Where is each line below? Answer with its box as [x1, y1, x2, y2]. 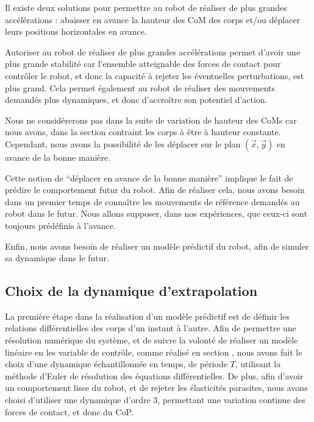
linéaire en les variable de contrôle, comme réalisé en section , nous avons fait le [5, 345, 302, 358]
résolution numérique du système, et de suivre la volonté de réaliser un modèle [5, 334, 298, 346]
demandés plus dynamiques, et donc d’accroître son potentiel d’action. [5, 93, 268, 106]
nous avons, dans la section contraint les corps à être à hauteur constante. [5, 125, 281, 138]
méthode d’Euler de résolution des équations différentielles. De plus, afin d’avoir [5, 369, 304, 382]
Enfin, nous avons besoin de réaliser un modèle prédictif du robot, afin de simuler [5, 239, 309, 252]
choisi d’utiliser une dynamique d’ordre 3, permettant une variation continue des [5, 393, 305, 406]
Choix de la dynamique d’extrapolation [5, 281, 258, 300]
